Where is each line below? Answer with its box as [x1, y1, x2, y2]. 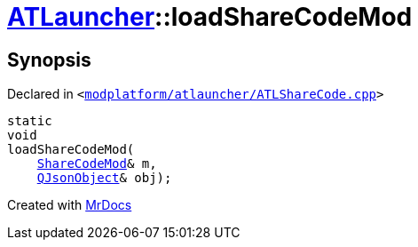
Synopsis [7, 48, 91, 71]
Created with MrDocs [7, 197, 132, 213]
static [7, 114, 52, 129]
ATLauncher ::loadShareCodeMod [7, 2, 413, 32]
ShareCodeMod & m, [36, 156, 157, 171]
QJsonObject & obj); [36, 171, 172, 186]
